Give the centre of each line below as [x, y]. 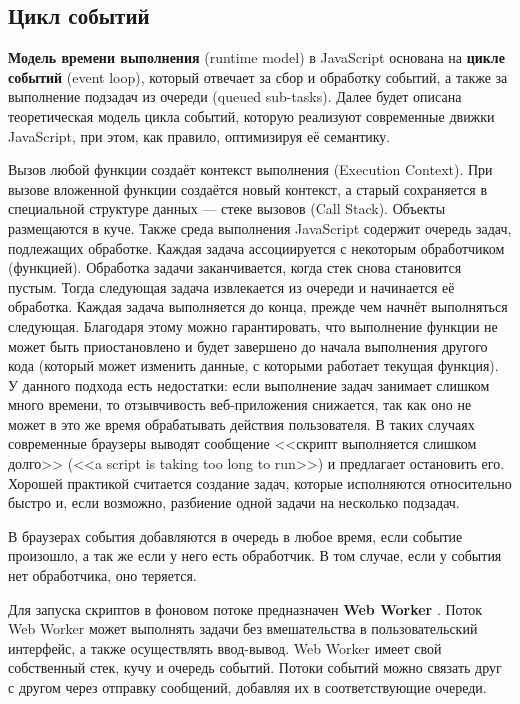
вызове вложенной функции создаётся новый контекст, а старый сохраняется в [248, 188]
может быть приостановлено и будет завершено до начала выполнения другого [248, 345]
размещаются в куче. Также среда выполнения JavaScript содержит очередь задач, [260, 227]
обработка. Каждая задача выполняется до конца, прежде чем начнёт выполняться [258, 306]
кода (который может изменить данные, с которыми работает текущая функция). [253, 365]
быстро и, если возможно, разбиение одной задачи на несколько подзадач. [234, 502]
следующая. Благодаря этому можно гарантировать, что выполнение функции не [253, 325]
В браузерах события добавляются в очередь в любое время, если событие [235, 535]
